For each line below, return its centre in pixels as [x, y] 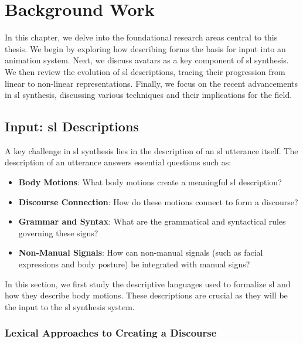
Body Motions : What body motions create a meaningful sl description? [150, 182]
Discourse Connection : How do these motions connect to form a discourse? [158, 201]
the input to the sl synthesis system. [70, 306]
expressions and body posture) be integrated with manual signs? [134, 264]
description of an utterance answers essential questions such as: [118, 162]
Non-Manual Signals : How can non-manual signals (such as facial [141, 252]
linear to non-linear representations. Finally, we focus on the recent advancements [151, 83]
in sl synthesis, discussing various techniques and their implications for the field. [149, 95]
